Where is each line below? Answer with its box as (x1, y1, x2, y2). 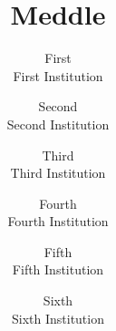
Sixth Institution (11, 308, 104, 327)
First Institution (13, 66, 103, 85)
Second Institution (6, 114, 110, 133)
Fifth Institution (12, 260, 104, 279)
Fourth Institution (7, 212, 109, 231)
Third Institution (10, 163, 106, 182)
